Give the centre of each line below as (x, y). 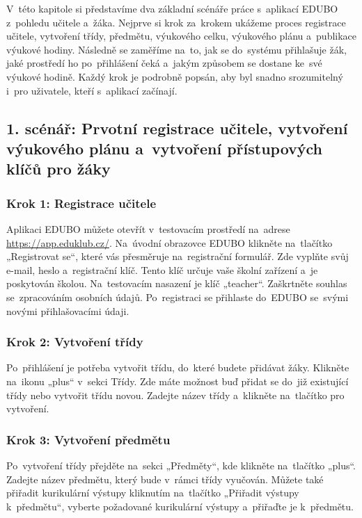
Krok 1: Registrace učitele (81, 203)
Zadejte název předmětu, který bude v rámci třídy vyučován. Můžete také (165, 479)
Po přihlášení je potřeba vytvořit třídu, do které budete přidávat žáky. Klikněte (178, 367)
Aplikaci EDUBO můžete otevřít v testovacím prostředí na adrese (148, 228)
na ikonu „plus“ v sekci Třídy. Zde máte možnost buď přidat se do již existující (178, 381)
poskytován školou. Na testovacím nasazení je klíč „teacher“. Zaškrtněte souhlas (177, 283)
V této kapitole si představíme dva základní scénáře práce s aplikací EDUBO (172, 8)
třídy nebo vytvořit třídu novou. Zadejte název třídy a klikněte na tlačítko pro (175, 395)
